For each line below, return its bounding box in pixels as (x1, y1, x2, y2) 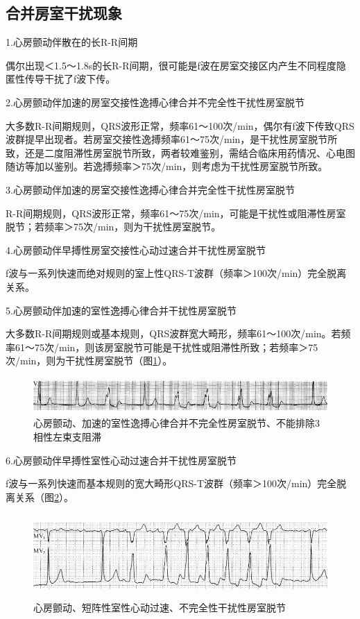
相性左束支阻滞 (33, 430, 101, 444)
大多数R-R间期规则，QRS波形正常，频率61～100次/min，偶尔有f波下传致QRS (6, 118, 354, 133)
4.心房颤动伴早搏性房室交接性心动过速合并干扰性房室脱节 (6, 242, 266, 257)
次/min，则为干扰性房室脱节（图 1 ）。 (6, 353, 173, 368)
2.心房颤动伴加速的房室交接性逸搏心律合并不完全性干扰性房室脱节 (6, 94, 305, 109)
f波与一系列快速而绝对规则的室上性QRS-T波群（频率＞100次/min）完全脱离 (6, 266, 347, 280)
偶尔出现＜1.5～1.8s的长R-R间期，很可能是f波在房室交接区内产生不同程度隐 (6, 58, 346, 72)
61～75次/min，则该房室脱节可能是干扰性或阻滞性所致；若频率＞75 (15, 339, 318, 354)
